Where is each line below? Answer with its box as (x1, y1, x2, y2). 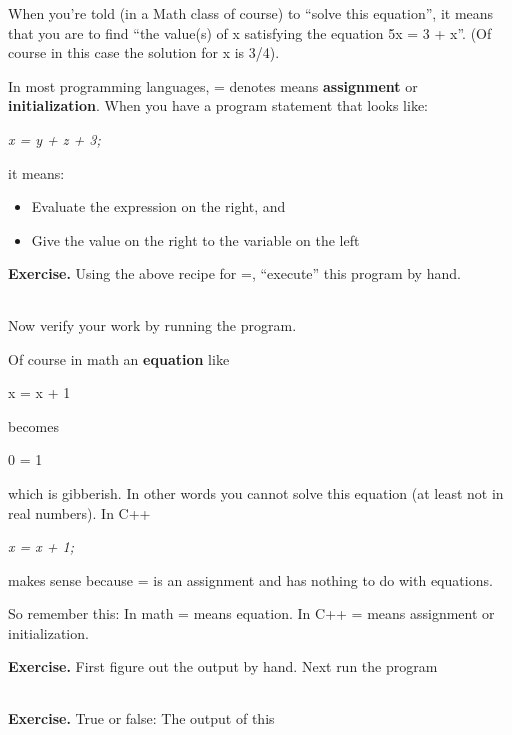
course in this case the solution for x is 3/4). (8, 42, 280, 63)
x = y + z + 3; (8, 128, 101, 149)
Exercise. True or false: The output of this (8, 708, 275, 729)
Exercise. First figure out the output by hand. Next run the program (8, 656, 438, 677)
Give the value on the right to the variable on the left (31, 229, 360, 250)
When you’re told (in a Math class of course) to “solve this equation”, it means (8, 3, 494, 23)
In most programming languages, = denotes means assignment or (8, 75, 418, 96)
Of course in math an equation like (8, 348, 230, 369)
